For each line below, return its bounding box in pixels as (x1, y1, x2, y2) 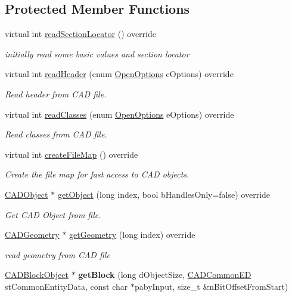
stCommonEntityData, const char (5, 280, 128, 292)
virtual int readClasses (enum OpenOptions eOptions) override (5, 108, 234, 120)
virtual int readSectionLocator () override (5, 27, 156, 40)
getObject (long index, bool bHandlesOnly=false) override (57, 188, 271, 200)
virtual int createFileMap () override (5, 148, 138, 160)
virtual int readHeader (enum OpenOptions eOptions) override (5, 68, 234, 80)
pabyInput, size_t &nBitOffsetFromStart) (134, 280, 288, 292)
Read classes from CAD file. (5, 128, 107, 140)
